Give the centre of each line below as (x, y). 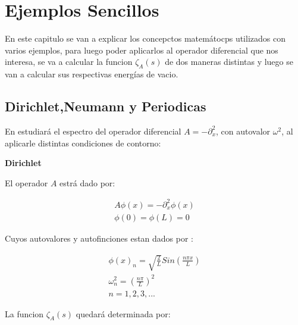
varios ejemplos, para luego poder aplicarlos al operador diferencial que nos (142, 50)
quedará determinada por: (123, 313)
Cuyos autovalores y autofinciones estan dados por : (99, 238)
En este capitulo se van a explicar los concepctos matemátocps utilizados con (145, 38)
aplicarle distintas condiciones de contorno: (83, 143)
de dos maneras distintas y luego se (229, 62)
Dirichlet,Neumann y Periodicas (106, 106)
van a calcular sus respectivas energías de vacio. (92, 74)
